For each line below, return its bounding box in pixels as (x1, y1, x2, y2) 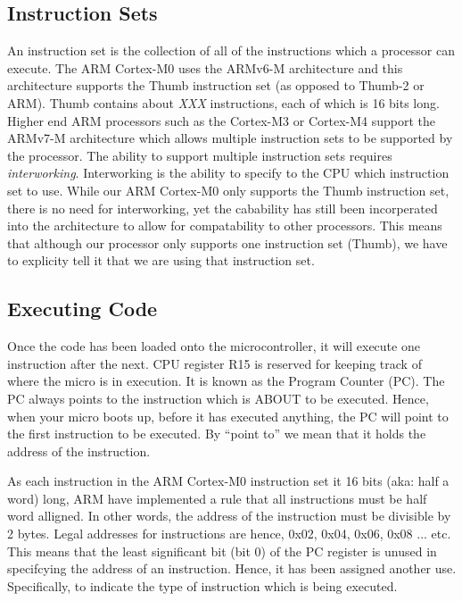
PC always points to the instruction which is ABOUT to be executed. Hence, (7, 388, 429, 407)
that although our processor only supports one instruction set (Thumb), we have (7, 233, 448, 252)
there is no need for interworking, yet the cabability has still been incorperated (7, 198, 438, 217)
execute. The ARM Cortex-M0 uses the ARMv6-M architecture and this (7, 58, 403, 77)
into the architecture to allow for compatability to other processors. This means (7, 216, 442, 235)
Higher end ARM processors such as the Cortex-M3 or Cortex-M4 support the (7, 111, 436, 129)
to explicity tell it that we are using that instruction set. (7, 251, 315, 270)
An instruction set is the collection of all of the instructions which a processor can (7, 41, 455, 60)
